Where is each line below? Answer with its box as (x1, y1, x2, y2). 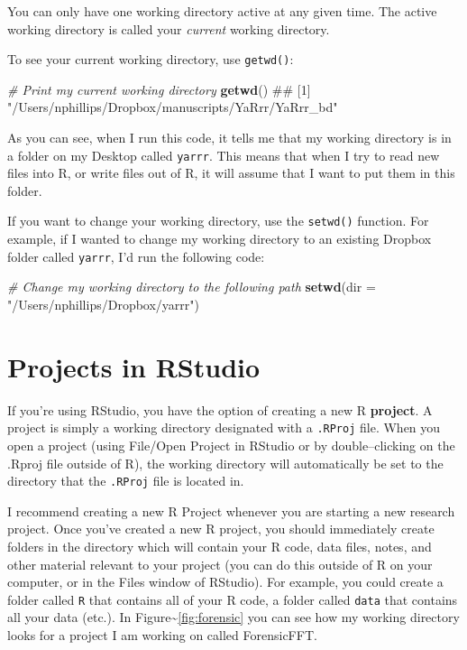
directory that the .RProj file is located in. (7, 471, 244, 490)
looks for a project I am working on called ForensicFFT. (7, 626, 317, 644)
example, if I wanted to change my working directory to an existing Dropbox (7, 229, 432, 248)
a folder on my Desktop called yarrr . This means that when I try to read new (7, 145, 440, 164)
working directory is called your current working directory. (7, 19, 330, 38)
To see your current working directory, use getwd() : (7, 50, 294, 69)
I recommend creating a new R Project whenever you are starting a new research (7, 501, 455, 520)
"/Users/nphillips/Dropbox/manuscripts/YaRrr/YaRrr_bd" (7, 97, 338, 116)
